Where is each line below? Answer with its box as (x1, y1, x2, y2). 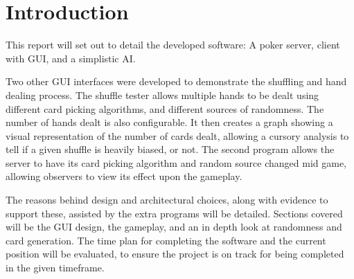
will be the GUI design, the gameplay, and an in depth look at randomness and (6, 219, 342, 234)
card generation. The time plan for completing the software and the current (6, 233, 326, 247)
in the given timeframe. (6, 260, 105, 275)
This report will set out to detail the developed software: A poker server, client (6, 37, 340, 52)
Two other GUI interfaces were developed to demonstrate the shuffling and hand (6, 74, 347, 89)
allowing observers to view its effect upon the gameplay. (6, 169, 242, 183)
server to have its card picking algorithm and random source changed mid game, (6, 155, 346, 170)
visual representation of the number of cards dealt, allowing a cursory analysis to (6, 128, 349, 143)
